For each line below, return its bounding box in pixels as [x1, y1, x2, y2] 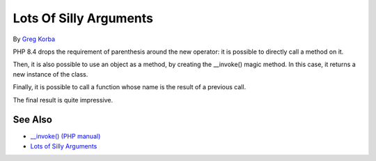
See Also [13, 114, 52, 125]
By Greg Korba [13, 35, 56, 43]
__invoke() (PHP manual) [30, 132, 101, 141]
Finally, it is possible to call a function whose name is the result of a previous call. [13, 83, 246, 91]
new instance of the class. [13, 70, 88, 78]
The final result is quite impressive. [13, 95, 113, 104]
